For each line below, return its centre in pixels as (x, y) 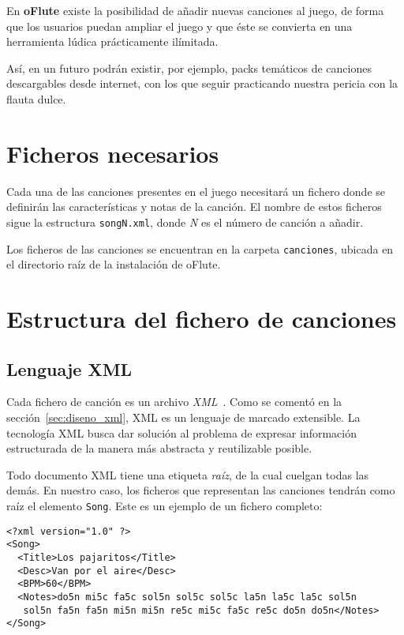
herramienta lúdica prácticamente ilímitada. (112, 41)
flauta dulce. (36, 98)
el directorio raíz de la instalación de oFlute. (114, 264)
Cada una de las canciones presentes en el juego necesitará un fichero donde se (196, 191)
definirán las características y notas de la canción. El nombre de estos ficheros (194, 207)
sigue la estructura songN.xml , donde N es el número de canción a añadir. (185, 222)
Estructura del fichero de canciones (202, 318)
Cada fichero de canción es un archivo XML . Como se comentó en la (174, 402)
